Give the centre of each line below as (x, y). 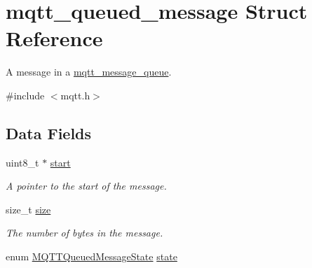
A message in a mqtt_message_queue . (89, 72)
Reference (54, 38)
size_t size (28, 209)
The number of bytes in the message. (84, 233)
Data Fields (49, 133)
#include (25, 95)
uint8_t (22, 162)
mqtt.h (75, 95)
